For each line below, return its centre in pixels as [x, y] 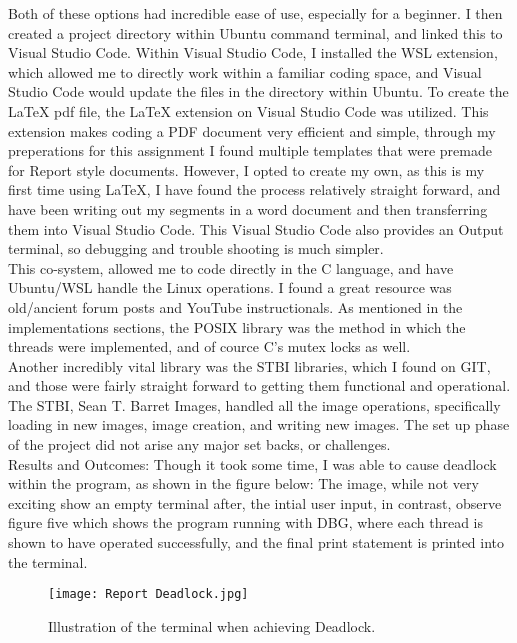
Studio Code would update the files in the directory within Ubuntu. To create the [258, 91]
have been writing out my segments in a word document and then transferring [248, 208]
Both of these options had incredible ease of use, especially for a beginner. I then [255, 13]
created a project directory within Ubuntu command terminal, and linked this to [255, 32]
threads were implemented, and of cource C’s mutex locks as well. [209, 346]
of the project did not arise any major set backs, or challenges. [199, 444]
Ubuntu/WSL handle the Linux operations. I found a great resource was [230, 287]
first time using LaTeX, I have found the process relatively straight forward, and [254, 189]
